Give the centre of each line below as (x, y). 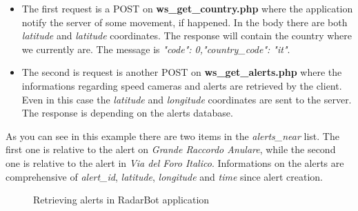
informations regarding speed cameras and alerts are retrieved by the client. (182, 85)
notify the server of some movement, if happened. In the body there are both (185, 22)
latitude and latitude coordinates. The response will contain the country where (187, 36)
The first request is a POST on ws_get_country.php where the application (187, 8)
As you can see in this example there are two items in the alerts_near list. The (172, 135)
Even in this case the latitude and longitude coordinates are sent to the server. (187, 99)
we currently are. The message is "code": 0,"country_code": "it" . (156, 49)
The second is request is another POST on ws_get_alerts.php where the (182, 72)
